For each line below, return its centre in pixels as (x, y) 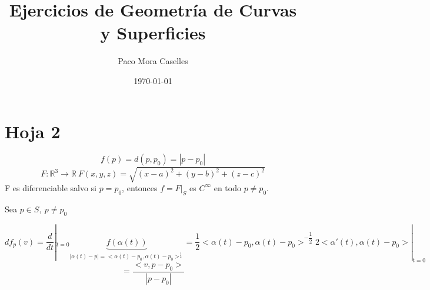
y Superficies (153, 33)
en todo (227, 187)
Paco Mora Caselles (153, 61)
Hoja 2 (33, 131)
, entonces (140, 187)
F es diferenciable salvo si (51, 187)
